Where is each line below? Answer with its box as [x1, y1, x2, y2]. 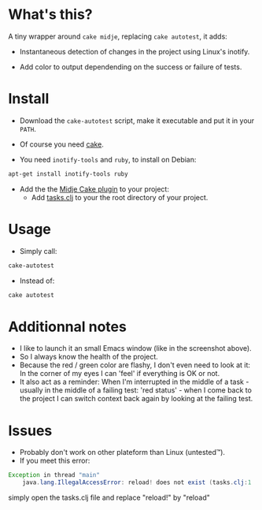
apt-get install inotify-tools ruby [8, 169, 128, 178]
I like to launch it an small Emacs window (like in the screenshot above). [19, 344, 252, 353]
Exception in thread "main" [8, 471, 101, 479]
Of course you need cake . [19, 140, 104, 149]
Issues [8, 422, 53, 439]
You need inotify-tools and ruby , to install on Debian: [19, 154, 197, 164]
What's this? [8, 6, 93, 24]
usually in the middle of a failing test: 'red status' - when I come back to [19, 385, 252, 395]
